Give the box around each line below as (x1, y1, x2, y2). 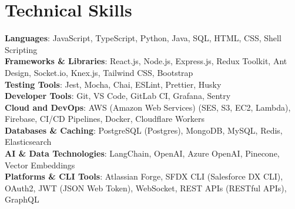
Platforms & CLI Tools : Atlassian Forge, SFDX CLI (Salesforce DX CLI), (5, 170, 283, 183)
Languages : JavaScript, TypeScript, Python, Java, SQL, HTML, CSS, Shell (5, 32, 281, 44)
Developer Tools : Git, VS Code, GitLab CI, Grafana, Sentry (5, 89, 231, 102)
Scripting (5, 43, 38, 55)
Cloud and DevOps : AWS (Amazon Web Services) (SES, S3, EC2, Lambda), (5, 101, 291, 113)
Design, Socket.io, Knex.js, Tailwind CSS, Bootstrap (5, 66, 193, 78)
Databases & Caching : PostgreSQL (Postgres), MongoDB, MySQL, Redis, (5, 124, 283, 136)
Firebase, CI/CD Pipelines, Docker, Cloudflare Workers (5, 112, 205, 125)
